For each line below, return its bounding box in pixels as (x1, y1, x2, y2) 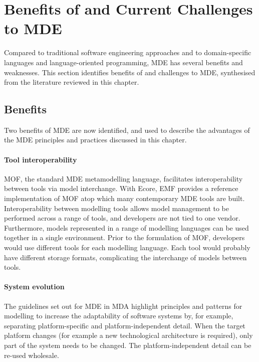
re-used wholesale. (4, 349, 59, 360)
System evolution (4, 281, 65, 292)
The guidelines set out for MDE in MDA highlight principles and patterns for (4, 300, 242, 311)
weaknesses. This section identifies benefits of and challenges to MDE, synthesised (4, 67, 255, 77)
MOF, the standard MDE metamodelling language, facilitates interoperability (4, 173, 243, 184)
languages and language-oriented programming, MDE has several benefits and (4, 57, 243, 67)
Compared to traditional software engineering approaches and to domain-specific (4, 47, 251, 58)
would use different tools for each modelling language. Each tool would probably (4, 242, 250, 253)
